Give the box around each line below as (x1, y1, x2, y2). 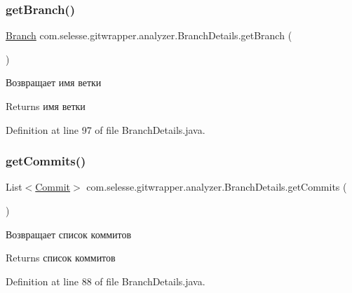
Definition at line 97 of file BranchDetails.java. (6, 122, 205, 137)
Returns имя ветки (6, 99, 86, 113)
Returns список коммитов (6, 250, 116, 265)
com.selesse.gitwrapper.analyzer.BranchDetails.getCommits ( (86, 179, 347, 194)
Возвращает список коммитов (6, 226, 132, 241)
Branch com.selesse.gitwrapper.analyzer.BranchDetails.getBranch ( (6, 28, 292, 43)
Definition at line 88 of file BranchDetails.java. (6, 273, 205, 288)
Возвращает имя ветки (6, 75, 102, 90)
